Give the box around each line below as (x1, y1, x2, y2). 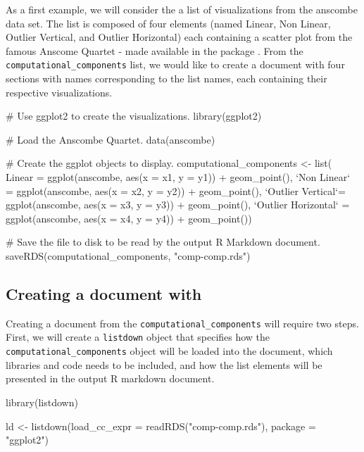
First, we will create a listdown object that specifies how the (6, 329, 270, 344)
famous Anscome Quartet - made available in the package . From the (6, 43, 303, 58)
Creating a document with (6, 282, 202, 304)
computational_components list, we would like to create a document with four (6, 57, 345, 72)
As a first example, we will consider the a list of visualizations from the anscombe (6, 2, 358, 16)
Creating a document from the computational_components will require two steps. (6, 315, 359, 330)
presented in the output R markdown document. (6, 371, 215, 386)
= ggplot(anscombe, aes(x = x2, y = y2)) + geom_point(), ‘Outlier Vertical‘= (6, 183, 346, 198)
